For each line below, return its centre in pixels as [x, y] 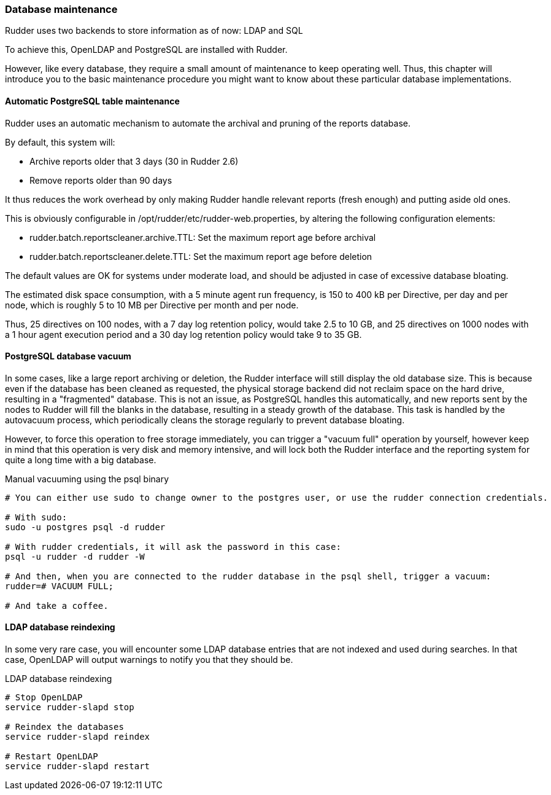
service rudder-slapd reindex [78, 737]
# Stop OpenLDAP [44, 698]
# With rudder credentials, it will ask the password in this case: [173, 546]
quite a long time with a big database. [81, 460]
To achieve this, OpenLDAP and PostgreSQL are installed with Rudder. [146, 50]
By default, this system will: [60, 142]
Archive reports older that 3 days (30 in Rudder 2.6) [134, 161]
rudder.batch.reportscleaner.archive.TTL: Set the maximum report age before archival [203, 237]
